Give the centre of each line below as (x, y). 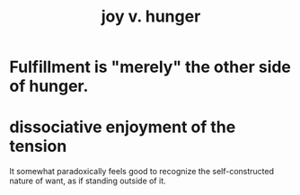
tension (38, 146)
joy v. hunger (151, 17)
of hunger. (49, 86)
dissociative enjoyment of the (123, 127)
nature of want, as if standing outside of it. (88, 181)
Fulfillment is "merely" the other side (150, 67)
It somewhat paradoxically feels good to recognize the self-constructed (142, 172)
